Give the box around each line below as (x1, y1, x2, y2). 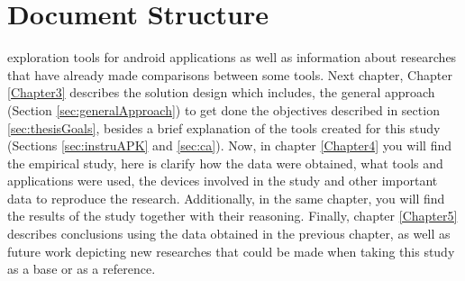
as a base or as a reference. (7, 259, 156, 278)
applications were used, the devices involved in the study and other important (7, 171, 438, 190)
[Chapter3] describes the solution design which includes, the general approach (7, 83, 435, 102)
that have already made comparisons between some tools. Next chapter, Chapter (7, 65, 452, 84)
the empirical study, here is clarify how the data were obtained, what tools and (7, 153, 443, 172)
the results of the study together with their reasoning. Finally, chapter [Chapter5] (7, 206, 458, 225)
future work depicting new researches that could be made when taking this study (7, 241, 455, 260)
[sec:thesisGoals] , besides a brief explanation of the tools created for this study (7, 118, 441, 137)
